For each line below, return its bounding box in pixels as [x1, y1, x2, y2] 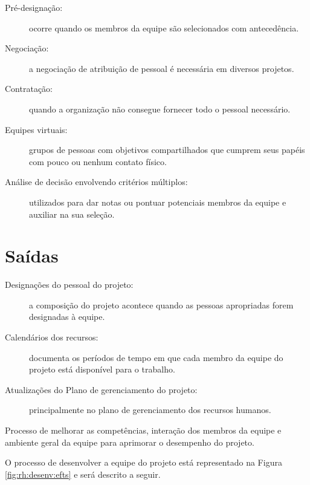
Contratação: [5, 82, 53, 95]
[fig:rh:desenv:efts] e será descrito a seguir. [5, 467, 161, 480]
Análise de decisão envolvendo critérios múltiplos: [5, 175, 188, 188]
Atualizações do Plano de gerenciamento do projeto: [5, 383, 198, 395]
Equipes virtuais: [5, 123, 68, 135]
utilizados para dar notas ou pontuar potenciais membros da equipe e [29, 195, 286, 208]
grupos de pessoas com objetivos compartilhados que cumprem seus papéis [29, 143, 305, 156]
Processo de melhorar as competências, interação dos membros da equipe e [5, 424, 282, 436]
